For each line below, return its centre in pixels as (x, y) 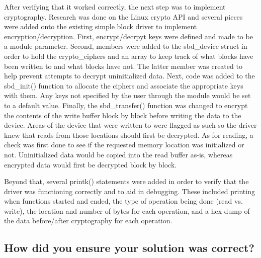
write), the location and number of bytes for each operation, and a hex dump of (127, 210)
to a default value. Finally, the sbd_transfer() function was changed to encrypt (126, 105)
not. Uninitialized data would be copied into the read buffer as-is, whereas (118, 154)
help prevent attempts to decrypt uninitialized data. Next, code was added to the (129, 76)
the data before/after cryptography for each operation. (88, 221)
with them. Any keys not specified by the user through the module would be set (127, 95)
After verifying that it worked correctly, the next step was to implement (115, 7)
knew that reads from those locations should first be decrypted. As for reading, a (129, 135)
